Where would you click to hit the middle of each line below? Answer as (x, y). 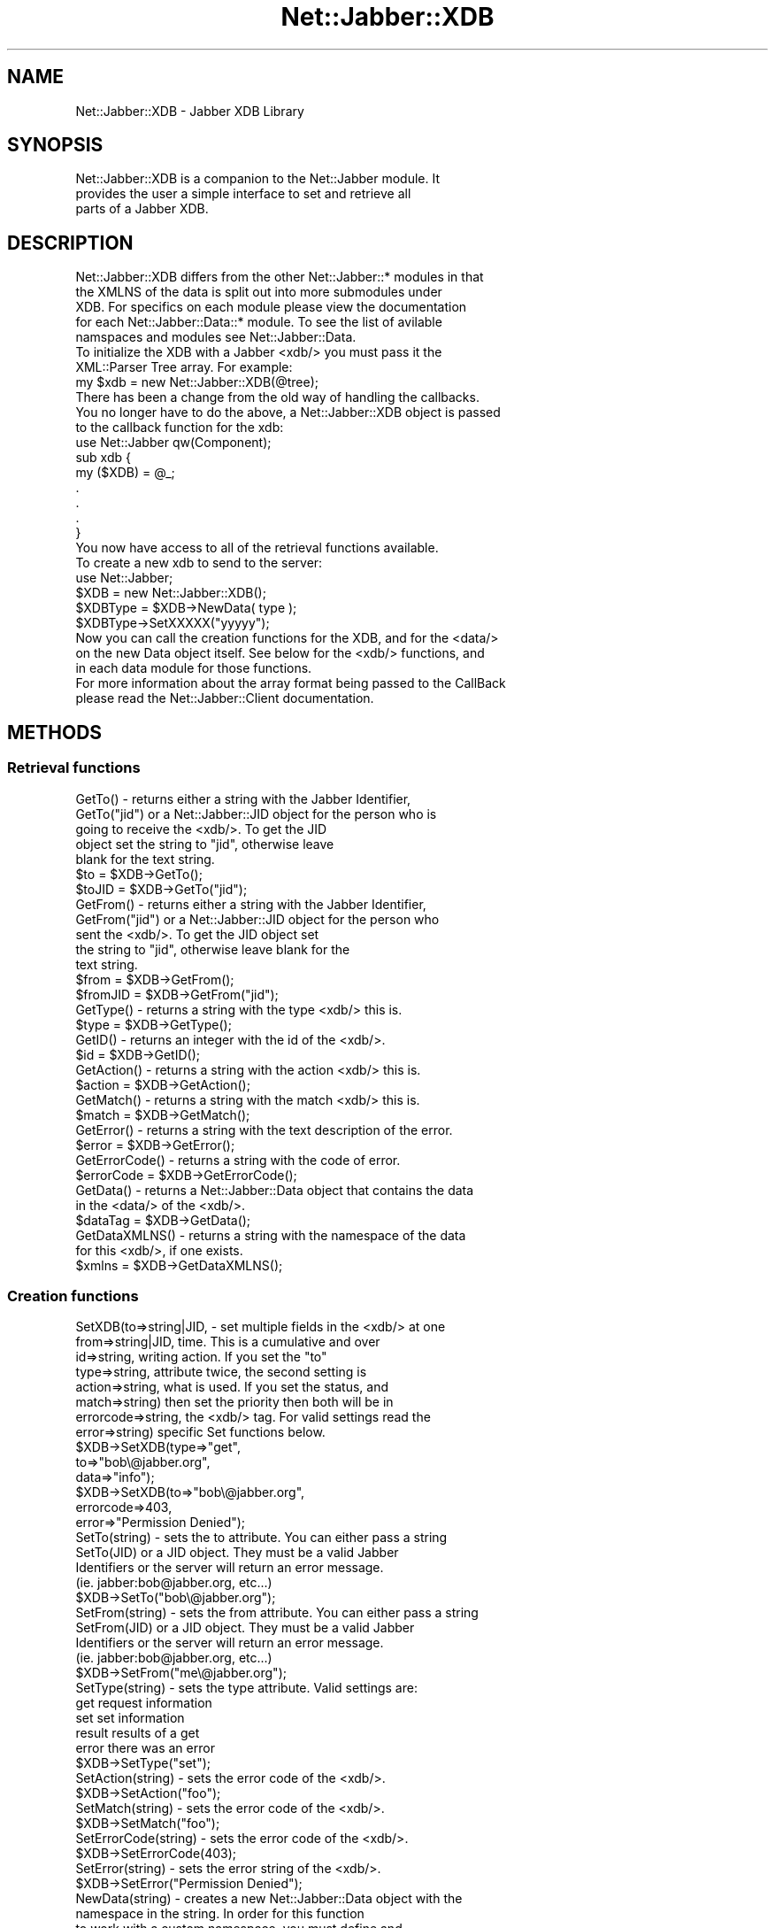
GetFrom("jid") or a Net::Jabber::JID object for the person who (257, 919)
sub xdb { (103, 458)
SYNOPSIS (55, 145)
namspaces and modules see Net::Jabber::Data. (216, 337)
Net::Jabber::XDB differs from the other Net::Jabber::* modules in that (280, 277)
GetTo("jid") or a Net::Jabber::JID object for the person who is (256, 814)
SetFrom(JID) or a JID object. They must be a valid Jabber (245, 1628)
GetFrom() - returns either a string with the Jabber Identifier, (251, 904)
